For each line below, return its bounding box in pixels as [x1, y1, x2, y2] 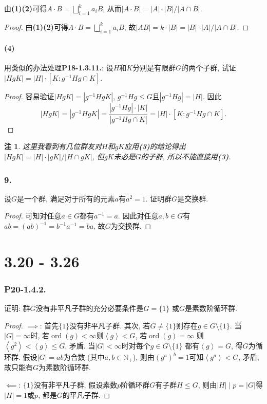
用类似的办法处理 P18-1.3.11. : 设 [4, 62, 113, 73]
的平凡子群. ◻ [62, 389, 110, 400]
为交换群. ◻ [110, 221, 151, 231]
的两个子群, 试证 [181, 62, 236, 73]
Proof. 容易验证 [4, 90, 54, 101]
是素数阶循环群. [184, 303, 237, 314]
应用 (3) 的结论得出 [124, 141, 186, 152]
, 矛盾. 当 [65, 340, 96, 351]
